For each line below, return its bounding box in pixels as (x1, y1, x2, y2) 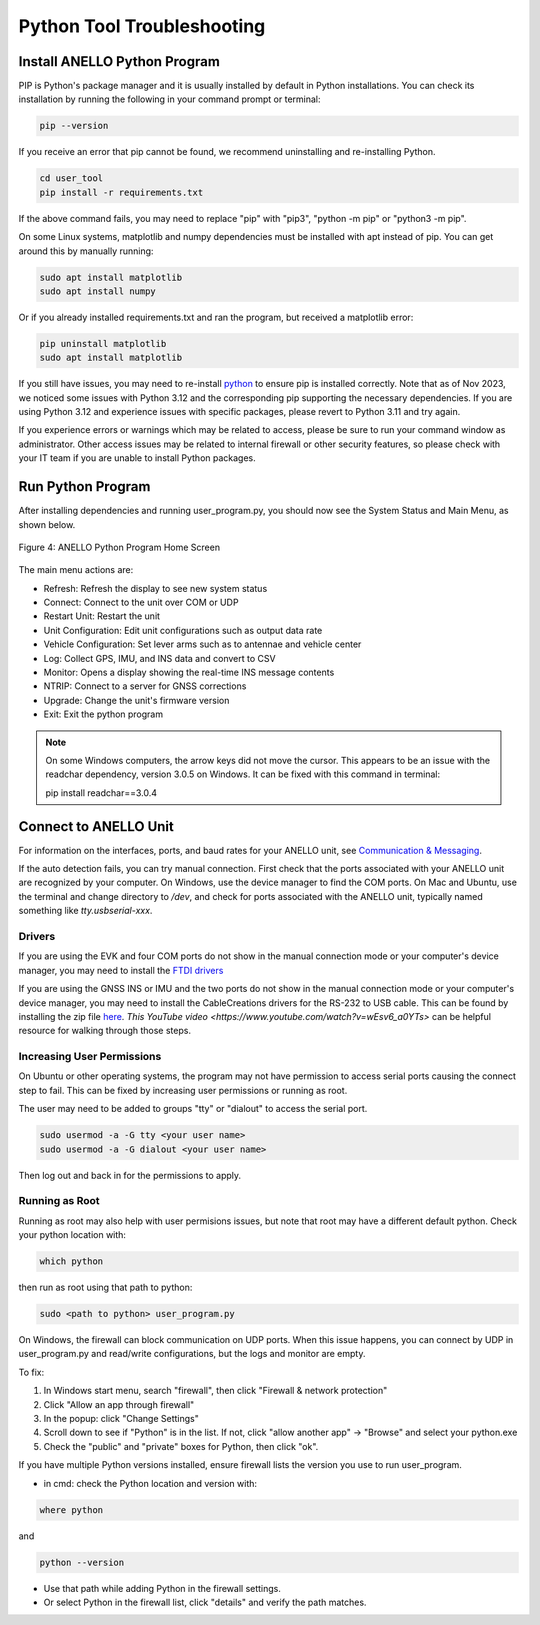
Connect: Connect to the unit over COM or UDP (43, 596, 239, 609)
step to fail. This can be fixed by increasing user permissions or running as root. (18, 1084, 348, 1096)
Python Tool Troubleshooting (18, 15, 266, 37)
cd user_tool (39, 173, 104, 184)
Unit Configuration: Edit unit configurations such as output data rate (43, 624, 323, 636)
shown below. (18, 518, 76, 530)
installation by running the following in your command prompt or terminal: (18, 93, 321, 105)
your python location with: (18, 1229, 127, 1241)
